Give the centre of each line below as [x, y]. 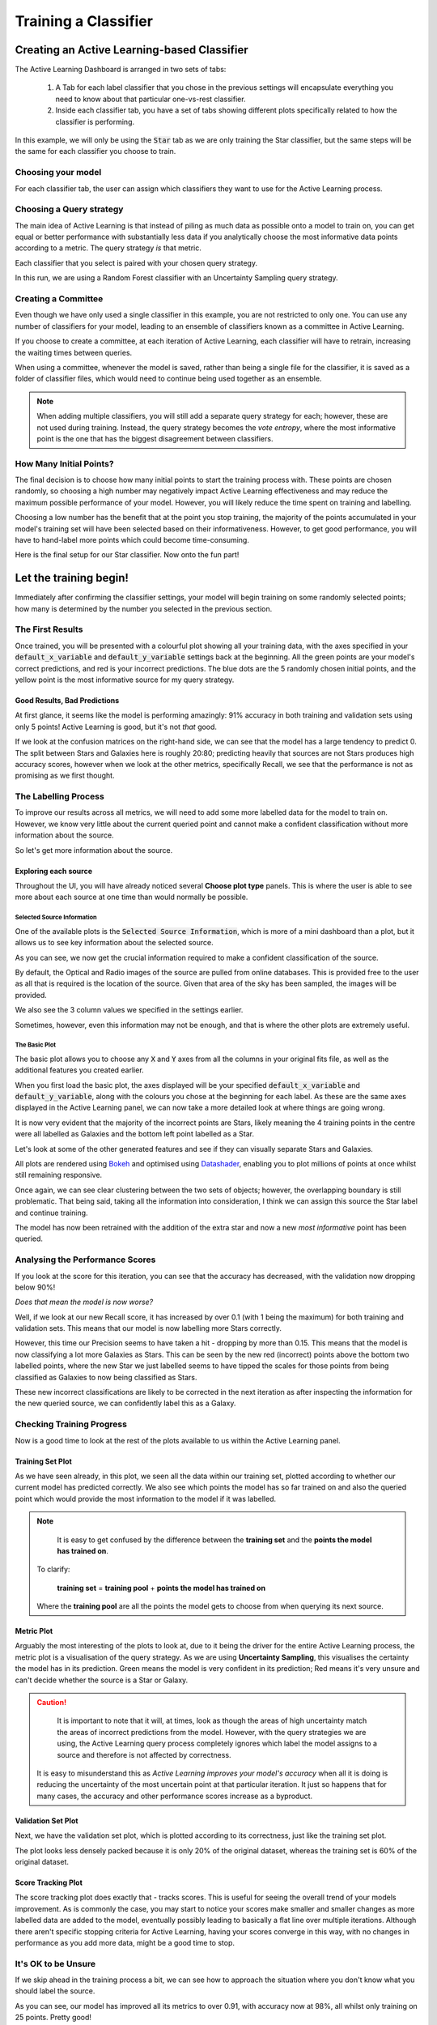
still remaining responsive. [59, 1175]
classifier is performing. [95, 122]
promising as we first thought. [65, 776]
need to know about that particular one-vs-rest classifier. [151, 99]
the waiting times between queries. [74, 352]
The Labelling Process [59, 796]
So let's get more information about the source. [94, 850]
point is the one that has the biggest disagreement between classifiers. [155, 438]
